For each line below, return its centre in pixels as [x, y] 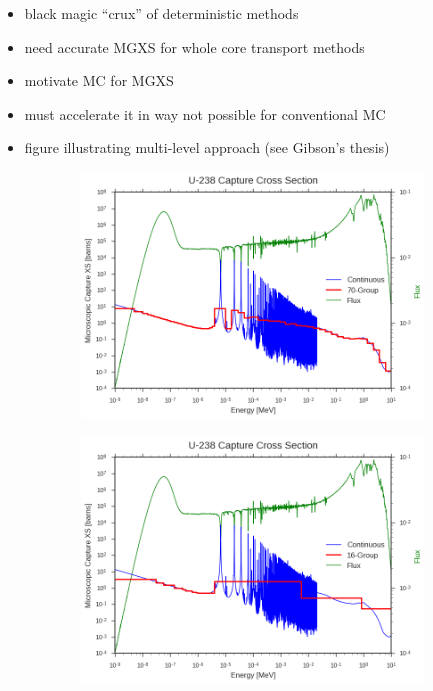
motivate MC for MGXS [99, 80]
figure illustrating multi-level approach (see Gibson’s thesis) [207, 147]
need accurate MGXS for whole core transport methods [194, 46]
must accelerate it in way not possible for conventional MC [205, 113]
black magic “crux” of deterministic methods [161, 13]
